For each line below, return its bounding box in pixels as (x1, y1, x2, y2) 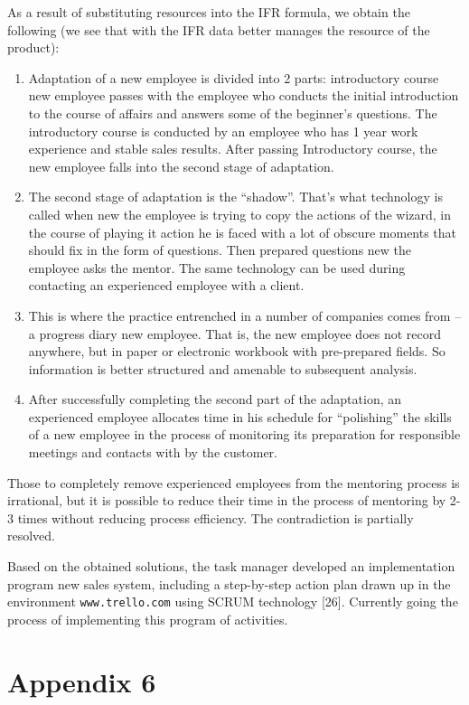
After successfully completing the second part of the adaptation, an (28, 390, 402, 409)
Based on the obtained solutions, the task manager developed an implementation (7, 557, 455, 576)
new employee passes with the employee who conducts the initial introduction (28, 86, 459, 105)
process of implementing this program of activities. (7, 609, 288, 628)
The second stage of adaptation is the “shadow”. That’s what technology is (28, 187, 443, 206)
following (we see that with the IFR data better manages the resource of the (7, 20, 430, 39)
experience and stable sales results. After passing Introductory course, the (28, 139, 437, 158)
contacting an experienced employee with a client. (28, 276, 305, 295)
